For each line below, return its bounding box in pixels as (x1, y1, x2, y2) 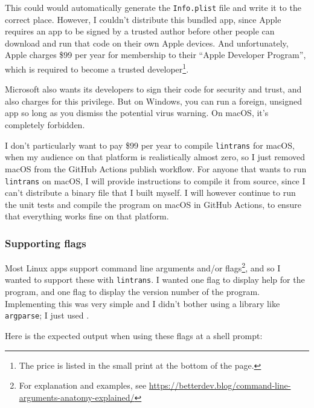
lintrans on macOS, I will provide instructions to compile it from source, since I (5, 174, 306, 187)
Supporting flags (5, 235, 86, 250)
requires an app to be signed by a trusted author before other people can (5, 25, 275, 37)
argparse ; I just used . (5, 309, 89, 322)
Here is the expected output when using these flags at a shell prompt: (5, 329, 263, 342)
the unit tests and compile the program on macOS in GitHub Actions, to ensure (5, 198, 301, 210)
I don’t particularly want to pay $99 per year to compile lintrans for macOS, (5, 138, 295, 151)
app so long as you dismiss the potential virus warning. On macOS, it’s (5, 106, 269, 119)
